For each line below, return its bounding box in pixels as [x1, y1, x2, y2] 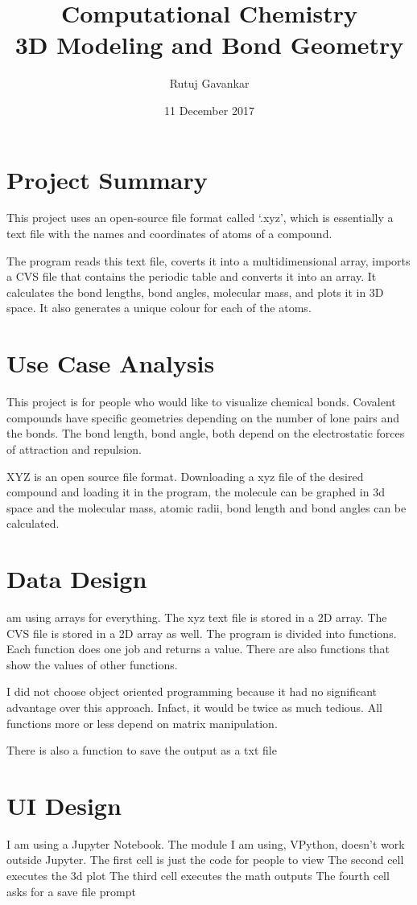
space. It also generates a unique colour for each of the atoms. [6, 299, 312, 316]
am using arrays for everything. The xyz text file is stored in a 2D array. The [6, 609, 387, 625]
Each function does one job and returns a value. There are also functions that [6, 640, 390, 657]
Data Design [6, 562, 147, 595]
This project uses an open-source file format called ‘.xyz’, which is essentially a [6, 209, 394, 226]
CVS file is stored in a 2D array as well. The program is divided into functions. [6, 624, 397, 641]
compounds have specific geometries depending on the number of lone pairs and [6, 409, 400, 426]
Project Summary [6, 162, 208, 195]
